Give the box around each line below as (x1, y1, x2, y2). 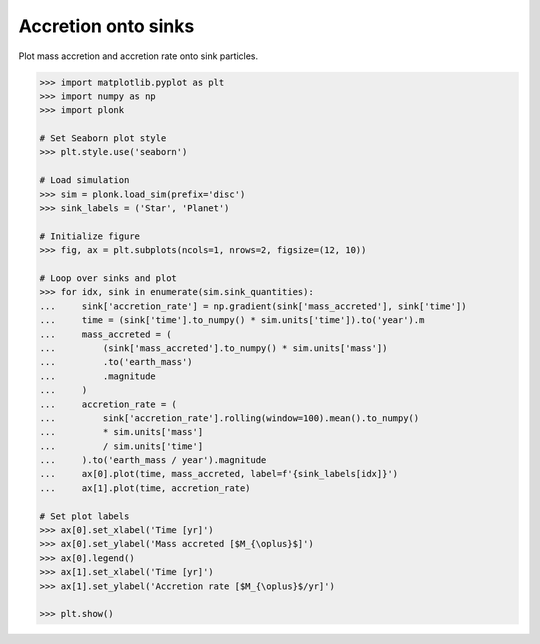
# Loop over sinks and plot (39, 273, 177, 284)
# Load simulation (39, 175, 130, 186)
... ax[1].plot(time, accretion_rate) (39, 482, 251, 494)
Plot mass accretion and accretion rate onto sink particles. (18, 50, 259, 62)
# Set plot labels (39, 510, 130, 522)
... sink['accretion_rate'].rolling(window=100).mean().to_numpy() (39, 412, 420, 424)
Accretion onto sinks (18, 15, 195, 37)
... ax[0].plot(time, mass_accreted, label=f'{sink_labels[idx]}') (39, 468, 399, 480)
